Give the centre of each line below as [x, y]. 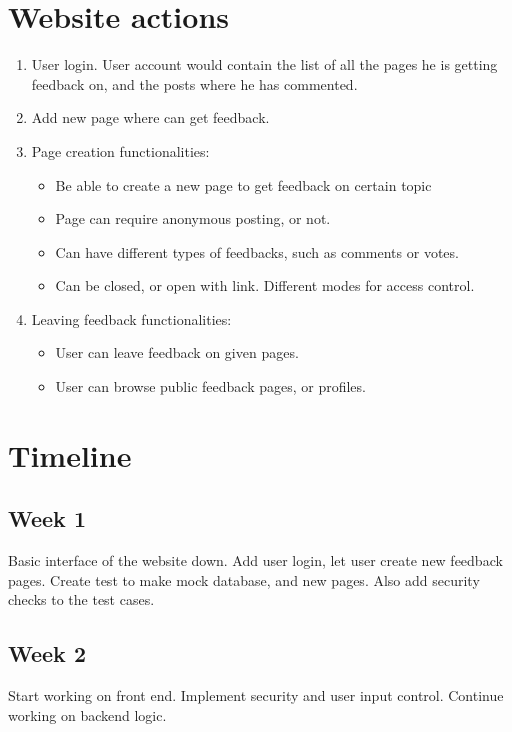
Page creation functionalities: [120, 150]
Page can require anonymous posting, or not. [193, 218]
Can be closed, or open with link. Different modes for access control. [265, 285]
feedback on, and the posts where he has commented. [194, 83]
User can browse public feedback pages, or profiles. [210, 386]
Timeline [70, 454]
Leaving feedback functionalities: [131, 318]
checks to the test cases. [81, 599]
